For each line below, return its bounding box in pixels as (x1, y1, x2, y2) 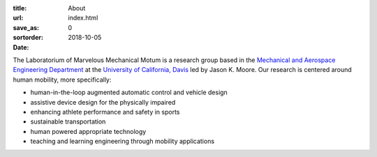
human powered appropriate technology (30, 127, 147, 135)
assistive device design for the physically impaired (30, 98, 176, 106)
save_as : (13, 23, 40, 31)
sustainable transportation (30, 117, 106, 126)
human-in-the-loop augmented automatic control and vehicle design (30, 88, 228, 97)
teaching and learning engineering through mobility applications (30, 137, 215, 146)
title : (13, 4, 27, 12)
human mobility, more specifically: (13, 75, 112, 84)
